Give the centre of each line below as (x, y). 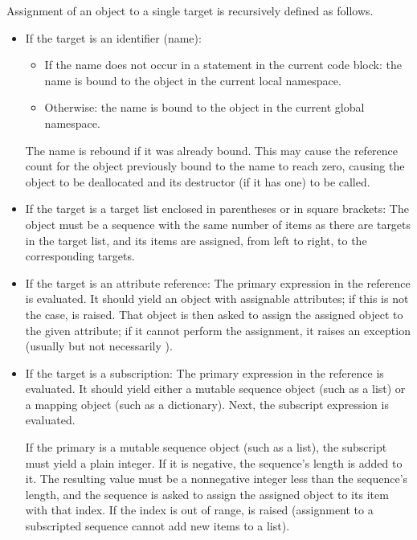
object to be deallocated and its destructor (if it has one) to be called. (198, 181)
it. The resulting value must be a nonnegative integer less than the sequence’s (217, 479)
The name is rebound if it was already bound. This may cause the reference (212, 150)
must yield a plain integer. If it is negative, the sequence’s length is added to (214, 462)
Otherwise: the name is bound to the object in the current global (204, 107)
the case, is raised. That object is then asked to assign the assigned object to (214, 314)
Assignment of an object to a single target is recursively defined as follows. (190, 10)
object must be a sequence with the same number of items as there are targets (218, 224)
